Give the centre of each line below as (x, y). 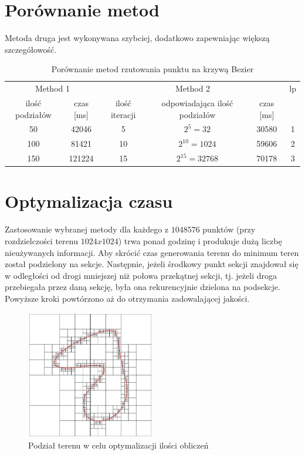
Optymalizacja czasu (89, 201)
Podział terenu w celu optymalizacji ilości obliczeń (118, 445)
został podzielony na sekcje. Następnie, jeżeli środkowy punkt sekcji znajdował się (152, 264)
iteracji (123, 114)
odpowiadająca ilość (197, 103)
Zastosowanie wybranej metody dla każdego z (87, 229)
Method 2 (193, 88)
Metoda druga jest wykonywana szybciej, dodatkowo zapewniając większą (137, 38)
